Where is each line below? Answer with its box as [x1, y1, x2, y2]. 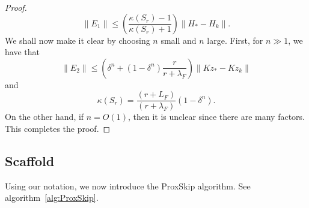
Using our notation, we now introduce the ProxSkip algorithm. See [5, 179, 251, 192]
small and [161, 34, 197, 46]
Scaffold [5, 152, 55, 170]
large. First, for [207, 34, 263, 46]
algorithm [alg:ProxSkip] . [5, 191, 99, 204]
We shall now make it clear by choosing [5, 34, 150, 46]
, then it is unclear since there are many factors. [128, 110, 305, 123]
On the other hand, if [5, 110, 84, 123]
